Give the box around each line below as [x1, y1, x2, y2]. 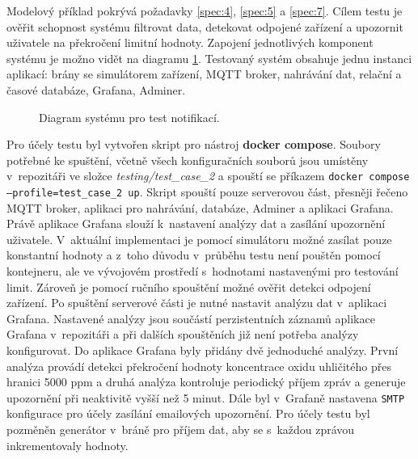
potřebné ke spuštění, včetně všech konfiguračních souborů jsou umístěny [6, 151, 369, 168]
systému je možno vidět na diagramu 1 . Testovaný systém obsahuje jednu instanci [6, 49, 412, 66]
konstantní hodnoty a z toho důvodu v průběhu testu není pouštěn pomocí [6, 246, 381, 263]
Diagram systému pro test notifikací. [39, 108, 220, 125]
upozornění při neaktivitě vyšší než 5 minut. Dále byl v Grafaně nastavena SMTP [6, 389, 405, 406]
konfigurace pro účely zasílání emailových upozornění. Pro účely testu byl [6, 405, 370, 422]
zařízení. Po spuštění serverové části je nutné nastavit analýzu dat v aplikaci [6, 294, 387, 311]
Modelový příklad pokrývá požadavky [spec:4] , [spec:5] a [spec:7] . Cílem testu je [6, 2, 403, 19]
